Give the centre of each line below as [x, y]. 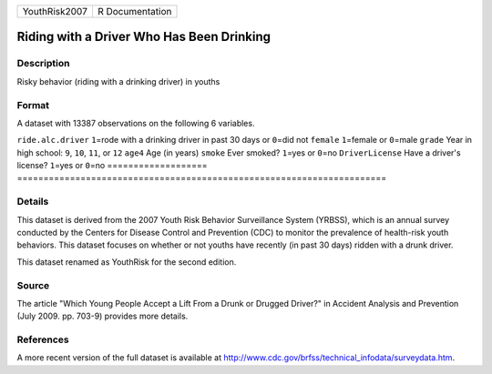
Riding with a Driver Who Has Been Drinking [144, 37]
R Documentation [134, 11]
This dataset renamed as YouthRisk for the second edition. [127, 262]
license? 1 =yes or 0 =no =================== [112, 166]
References [43, 339]
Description [43, 64]
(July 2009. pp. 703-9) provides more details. [102, 316]
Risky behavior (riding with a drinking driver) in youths [118, 81]
